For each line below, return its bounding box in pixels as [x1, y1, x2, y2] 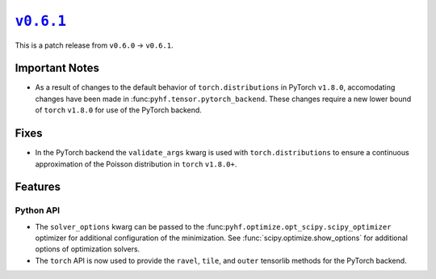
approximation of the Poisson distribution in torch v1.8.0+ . [35, 159, 237, 169]
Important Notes [15, 61, 100, 75]
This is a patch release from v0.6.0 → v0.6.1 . [15, 40, 174, 50]
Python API [15, 205, 61, 216]
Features [15, 180, 61, 194]
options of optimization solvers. [35, 244, 140, 254]
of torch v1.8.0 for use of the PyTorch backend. [35, 105, 202, 115]
